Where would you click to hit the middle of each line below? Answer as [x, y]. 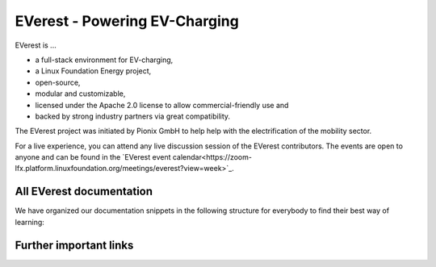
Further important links [74, 245]
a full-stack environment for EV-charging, [104, 60]
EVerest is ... [36, 45]
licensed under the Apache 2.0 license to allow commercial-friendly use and [162, 105]
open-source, [58, 82]
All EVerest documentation [84, 192]
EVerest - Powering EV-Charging [127, 21]
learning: [29, 222]
